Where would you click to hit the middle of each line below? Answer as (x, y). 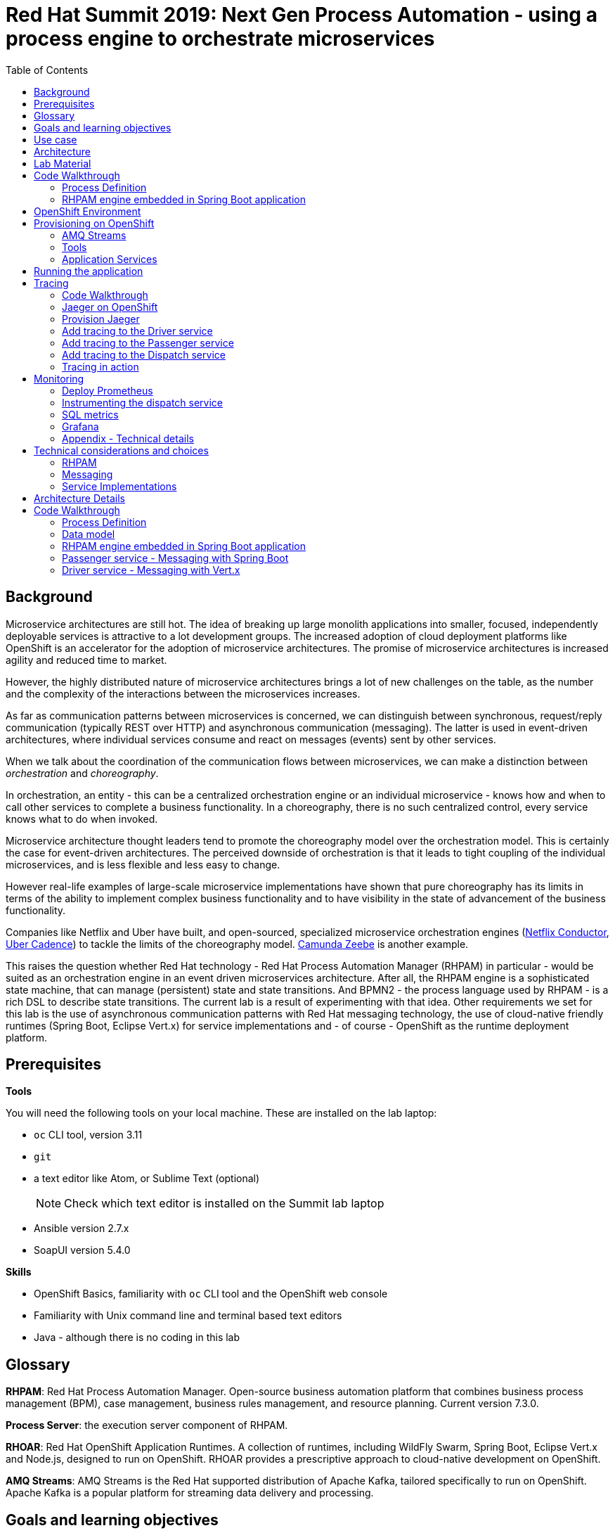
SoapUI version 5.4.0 (82, 1250)
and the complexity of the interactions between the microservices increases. (183, 693)
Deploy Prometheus (108, 390)
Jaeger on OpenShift (110, 307)
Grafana (80, 426)
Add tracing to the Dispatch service (144, 354)
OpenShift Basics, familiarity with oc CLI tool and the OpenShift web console (211, 1294)
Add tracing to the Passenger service (148, 342)
